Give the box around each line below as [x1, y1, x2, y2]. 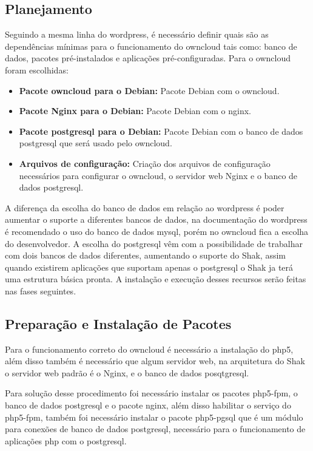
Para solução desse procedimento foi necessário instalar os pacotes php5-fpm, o [5, 387, 298, 399]
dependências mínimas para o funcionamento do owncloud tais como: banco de [5, 39, 297, 52]
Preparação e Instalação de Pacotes [5, 314, 232, 333]
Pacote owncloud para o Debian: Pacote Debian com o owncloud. [19, 84, 280, 97]
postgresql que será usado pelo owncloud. [19, 137, 172, 149]
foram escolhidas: [5, 63, 69, 76]
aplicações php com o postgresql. [5, 434, 127, 447]
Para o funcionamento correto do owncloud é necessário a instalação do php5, [5, 342, 294, 355]
